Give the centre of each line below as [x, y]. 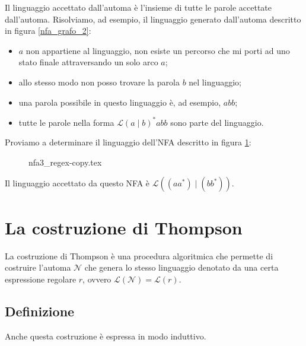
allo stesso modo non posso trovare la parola [99, 82]
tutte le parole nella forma [66, 122]
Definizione [40, 311]
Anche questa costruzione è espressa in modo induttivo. [106, 336]
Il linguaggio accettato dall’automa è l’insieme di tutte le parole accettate [138, 7]
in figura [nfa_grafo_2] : [48, 31]
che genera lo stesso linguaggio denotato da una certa [181, 267]
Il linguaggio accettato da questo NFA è [77, 183]
